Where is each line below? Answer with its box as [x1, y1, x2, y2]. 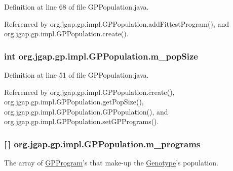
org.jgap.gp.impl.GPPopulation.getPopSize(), [4, 96, 144, 107]
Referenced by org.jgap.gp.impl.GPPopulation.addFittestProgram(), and [4, 18, 229, 29]
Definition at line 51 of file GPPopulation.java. [4, 70, 149, 80]
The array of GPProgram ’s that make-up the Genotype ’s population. [4, 157, 218, 168]
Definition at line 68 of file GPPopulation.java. [4, 2, 149, 12]
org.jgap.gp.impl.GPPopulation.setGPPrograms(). [4, 116, 159, 127]
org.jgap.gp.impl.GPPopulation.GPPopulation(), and [4, 106, 168, 117]
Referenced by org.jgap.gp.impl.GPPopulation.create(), [4, 86, 175, 97]
